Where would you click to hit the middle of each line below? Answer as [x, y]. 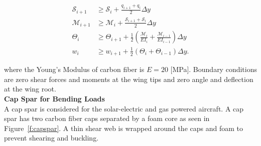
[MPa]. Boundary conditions [214, 69]
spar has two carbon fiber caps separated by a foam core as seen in [107, 118]
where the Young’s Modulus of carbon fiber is [74, 69]
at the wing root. [30, 89]
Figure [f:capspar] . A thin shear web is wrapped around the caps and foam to [123, 128]
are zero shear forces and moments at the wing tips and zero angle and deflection [129, 79]
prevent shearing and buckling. [51, 138]
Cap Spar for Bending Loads [54, 98]
